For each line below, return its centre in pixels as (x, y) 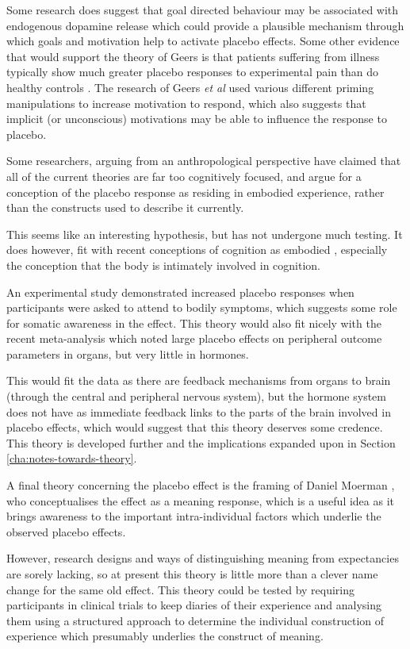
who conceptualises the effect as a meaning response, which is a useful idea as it (201, 500)
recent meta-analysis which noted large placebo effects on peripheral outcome (194, 338)
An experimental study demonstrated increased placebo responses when (180, 292)
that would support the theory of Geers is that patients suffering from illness (193, 56)
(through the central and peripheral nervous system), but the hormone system (196, 396)
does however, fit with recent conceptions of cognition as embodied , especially (197, 250)
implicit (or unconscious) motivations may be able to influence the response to (197, 119)
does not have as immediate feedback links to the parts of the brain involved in (199, 411)
